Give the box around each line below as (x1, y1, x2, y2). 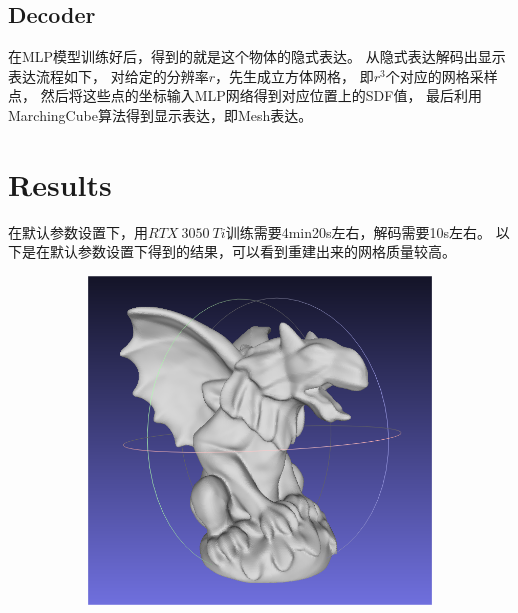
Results (8, 163, 112, 204)
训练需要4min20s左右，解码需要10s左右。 (225, 221, 492, 242)
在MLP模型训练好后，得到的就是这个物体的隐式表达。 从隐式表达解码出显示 (8, 46, 506, 67)
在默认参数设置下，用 (8, 221, 148, 242)
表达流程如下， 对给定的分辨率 (8, 65, 209, 86)
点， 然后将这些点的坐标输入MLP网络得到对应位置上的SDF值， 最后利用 (8, 85, 483, 106)
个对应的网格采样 (385, 65, 498, 86)
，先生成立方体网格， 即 (215, 65, 374, 86)
